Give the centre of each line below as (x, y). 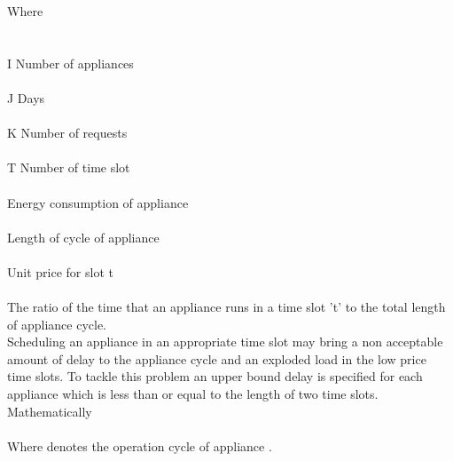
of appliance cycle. (57, 324)
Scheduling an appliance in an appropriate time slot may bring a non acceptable (225, 342)
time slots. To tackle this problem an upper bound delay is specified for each (215, 376)
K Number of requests (67, 133)
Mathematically (50, 411)
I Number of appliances (70, 63)
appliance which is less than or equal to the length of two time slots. (193, 394)
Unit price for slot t (60, 271)
